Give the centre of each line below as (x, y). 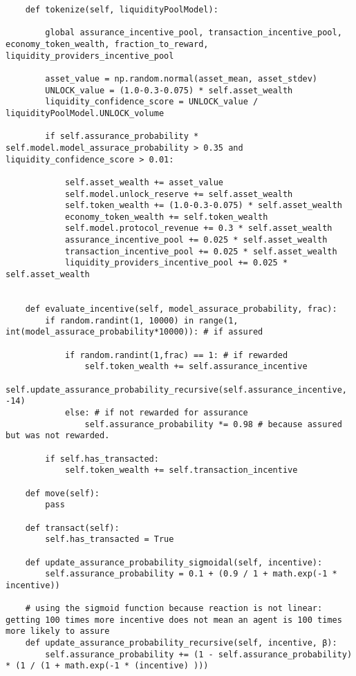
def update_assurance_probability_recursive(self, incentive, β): (181, 643)
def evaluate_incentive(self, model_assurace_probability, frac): (181, 309)
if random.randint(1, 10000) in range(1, (142, 320)
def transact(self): (72, 528)
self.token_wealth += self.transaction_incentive (181, 470)
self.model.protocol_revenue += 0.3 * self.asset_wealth (198, 228)
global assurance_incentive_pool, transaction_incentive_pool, (194, 33)
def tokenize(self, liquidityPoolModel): (122, 10)
